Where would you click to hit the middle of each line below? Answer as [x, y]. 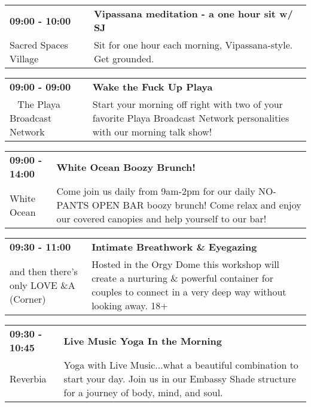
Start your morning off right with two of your [187, 104]
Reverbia [28, 379]
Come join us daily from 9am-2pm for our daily [156, 191]
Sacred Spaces [39, 45]
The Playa [39, 104]
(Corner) [28, 299]
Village [24, 58]
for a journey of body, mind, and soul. [143, 392]
